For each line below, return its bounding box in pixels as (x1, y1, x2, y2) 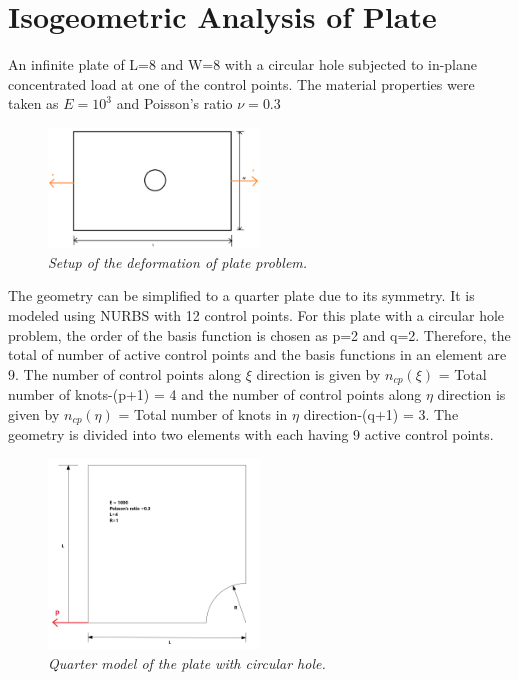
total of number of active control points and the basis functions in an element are (8, 344, 507, 365)
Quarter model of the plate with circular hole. (48, 652, 326, 673)
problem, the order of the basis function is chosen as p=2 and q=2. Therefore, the (8, 324, 511, 345)
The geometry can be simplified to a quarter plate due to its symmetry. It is (8, 285, 475, 306)
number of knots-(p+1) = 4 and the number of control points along (8, 384, 422, 405)
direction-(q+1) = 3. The (303, 403, 459, 424)
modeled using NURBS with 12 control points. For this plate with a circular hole (8, 304, 505, 325)
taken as (8, 93, 59, 114)
